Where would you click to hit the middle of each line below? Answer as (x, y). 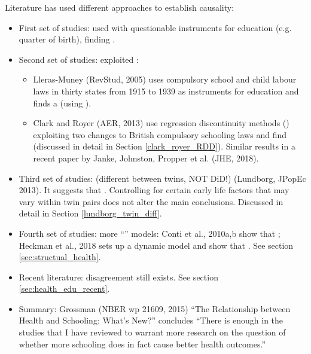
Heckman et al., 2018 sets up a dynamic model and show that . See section (156, 245)
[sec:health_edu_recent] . (64, 289)
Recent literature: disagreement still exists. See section (118, 277)
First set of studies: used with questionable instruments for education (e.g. (155, 27)
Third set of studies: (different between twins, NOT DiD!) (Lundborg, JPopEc (162, 178)
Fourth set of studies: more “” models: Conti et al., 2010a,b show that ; (150, 233)
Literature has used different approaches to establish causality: (120, 7)
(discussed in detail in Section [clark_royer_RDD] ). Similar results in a (164, 146)
